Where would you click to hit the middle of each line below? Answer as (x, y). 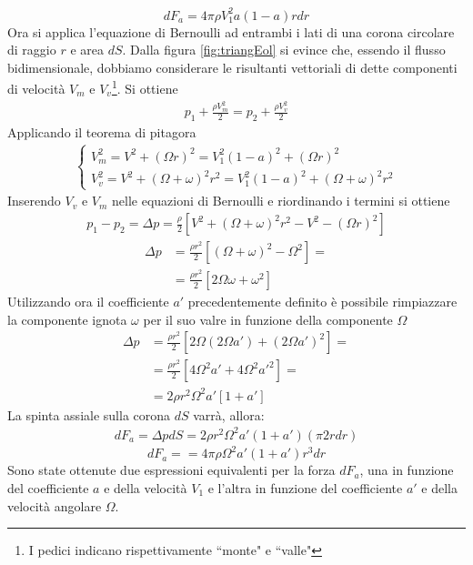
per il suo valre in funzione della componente (268, 319)
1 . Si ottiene (145, 87)
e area (87, 50)
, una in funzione (407, 470)
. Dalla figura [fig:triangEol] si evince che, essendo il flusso (284, 50)
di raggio (32, 50)
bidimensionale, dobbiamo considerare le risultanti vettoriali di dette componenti (232, 67)
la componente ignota (67, 319)
